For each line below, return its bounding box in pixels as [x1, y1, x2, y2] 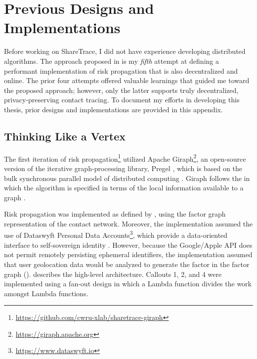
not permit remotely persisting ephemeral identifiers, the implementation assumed [4, 249, 253, 260]
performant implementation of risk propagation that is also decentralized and [4, 65, 238, 76]
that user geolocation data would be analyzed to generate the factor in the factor [4, 259, 250, 269]
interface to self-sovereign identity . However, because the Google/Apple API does [4, 239, 253, 250]
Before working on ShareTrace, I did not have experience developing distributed [4, 46, 246, 56]
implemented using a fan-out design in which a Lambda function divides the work [4, 278, 252, 289]
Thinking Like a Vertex [4, 128, 126, 143]
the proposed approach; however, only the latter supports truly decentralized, [4, 85, 239, 95]
